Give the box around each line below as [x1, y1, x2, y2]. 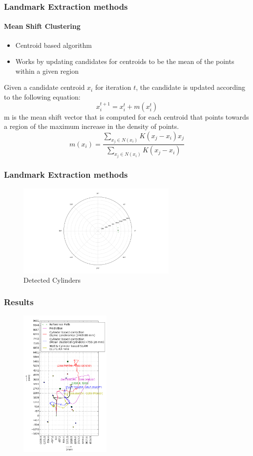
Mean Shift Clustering [4, 21, 81, 31]
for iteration [95, 82, 131, 92]
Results [4, 295, 34, 308]
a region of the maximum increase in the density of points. [4, 121, 179, 131]
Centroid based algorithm [15, 40, 92, 50]
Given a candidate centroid [4, 82, 85, 92]
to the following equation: [4, 92, 81, 102]
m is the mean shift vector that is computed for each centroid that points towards [4, 111, 249, 122]
